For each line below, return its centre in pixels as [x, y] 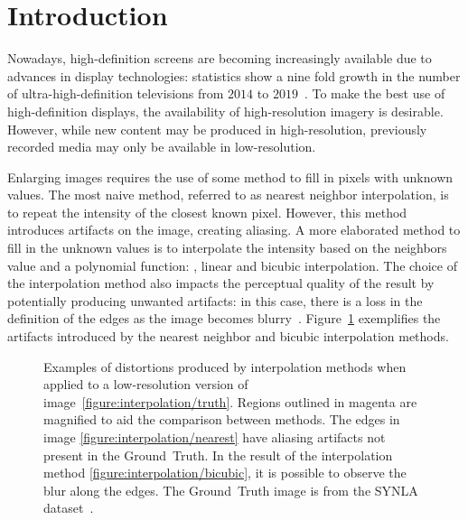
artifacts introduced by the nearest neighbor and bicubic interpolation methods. [228, 336]
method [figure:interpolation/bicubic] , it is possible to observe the [225, 473]
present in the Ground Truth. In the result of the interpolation [218, 455]
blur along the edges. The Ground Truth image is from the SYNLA [231, 490]
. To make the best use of [374, 93]
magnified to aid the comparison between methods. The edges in [222, 419]
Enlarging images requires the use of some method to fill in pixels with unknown [230, 176]
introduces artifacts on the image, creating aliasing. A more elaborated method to [234, 230]
